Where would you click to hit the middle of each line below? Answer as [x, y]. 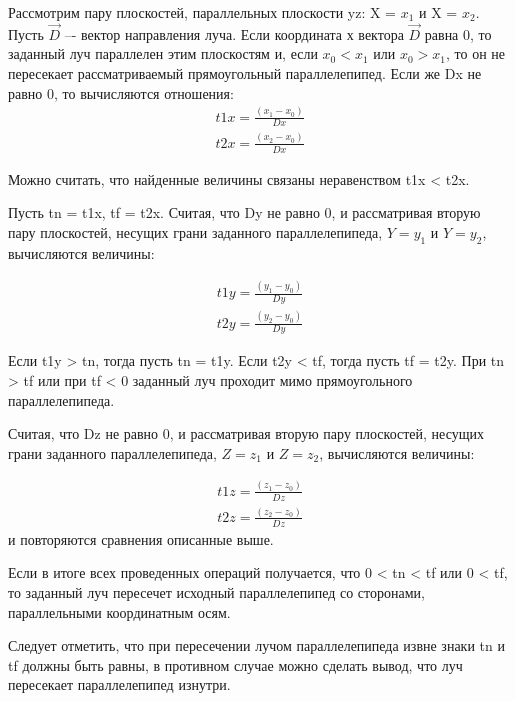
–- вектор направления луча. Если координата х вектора [234, 33]
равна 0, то [458, 33]
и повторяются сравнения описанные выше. [141, 538]
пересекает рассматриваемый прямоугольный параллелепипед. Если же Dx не [245, 73]
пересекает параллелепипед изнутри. [119, 684]
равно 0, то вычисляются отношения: [121, 92]
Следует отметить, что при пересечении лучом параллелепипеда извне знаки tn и [256, 645]
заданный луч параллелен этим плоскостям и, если [163, 53]
